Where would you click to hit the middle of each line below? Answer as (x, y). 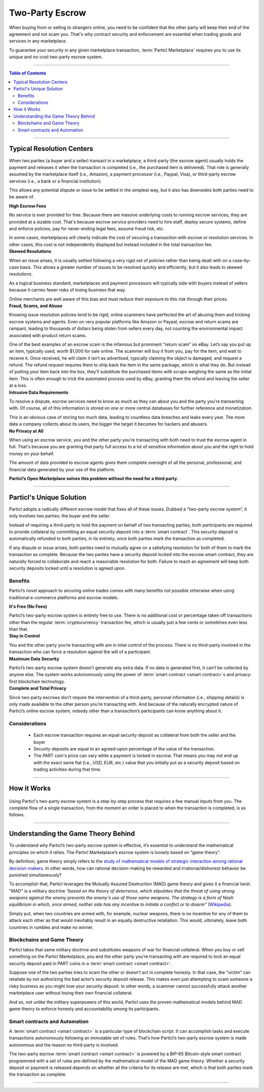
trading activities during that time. (67, 770)
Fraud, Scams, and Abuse (36, 306)
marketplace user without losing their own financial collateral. (71, 993)
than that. (19, 629)
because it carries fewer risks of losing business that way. (67, 290)
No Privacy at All (26, 431)
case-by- (242, 260)
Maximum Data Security (34, 658)
